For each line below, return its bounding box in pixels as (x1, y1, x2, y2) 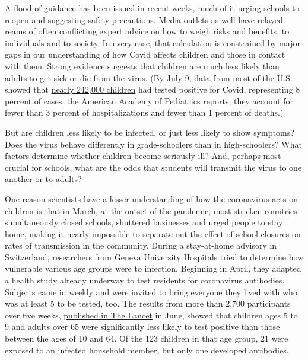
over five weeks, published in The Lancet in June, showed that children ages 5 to (5, 308, 298, 321)
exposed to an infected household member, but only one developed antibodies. (5, 343, 289, 356)
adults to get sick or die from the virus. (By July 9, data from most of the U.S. (5, 71, 293, 84)
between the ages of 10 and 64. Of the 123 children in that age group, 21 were (5, 332, 288, 345)
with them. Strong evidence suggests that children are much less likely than (5, 59, 280, 72)
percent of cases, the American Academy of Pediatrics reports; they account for (5, 94, 294, 107)
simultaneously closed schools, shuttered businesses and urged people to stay (5, 216, 283, 228)
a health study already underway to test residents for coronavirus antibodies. (5, 274, 285, 286)
